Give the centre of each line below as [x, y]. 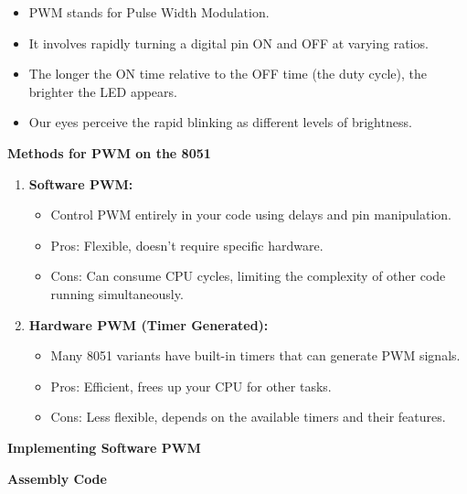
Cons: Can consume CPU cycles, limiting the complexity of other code [248, 276]
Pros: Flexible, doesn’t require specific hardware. [187, 245]
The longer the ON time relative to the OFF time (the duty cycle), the [228, 74]
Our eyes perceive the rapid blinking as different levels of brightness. [220, 122]
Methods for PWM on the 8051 [109, 152]
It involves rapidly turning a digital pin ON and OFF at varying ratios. [228, 43]
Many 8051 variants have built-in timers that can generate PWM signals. [255, 355]
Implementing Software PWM [104, 447]
